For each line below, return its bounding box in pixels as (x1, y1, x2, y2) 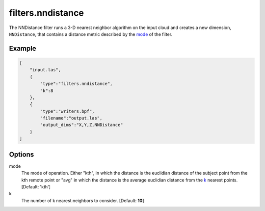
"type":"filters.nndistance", (40, 81, 113, 87)
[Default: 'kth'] (21, 183, 51, 189)
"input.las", (29, 67, 61, 73)
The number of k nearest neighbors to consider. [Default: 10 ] (21, 197, 144, 204)
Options (9, 150, 34, 158)
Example (9, 44, 36, 53)
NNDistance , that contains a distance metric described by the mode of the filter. (9, 31, 173, 37)
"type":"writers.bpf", (40, 108, 95, 114)
